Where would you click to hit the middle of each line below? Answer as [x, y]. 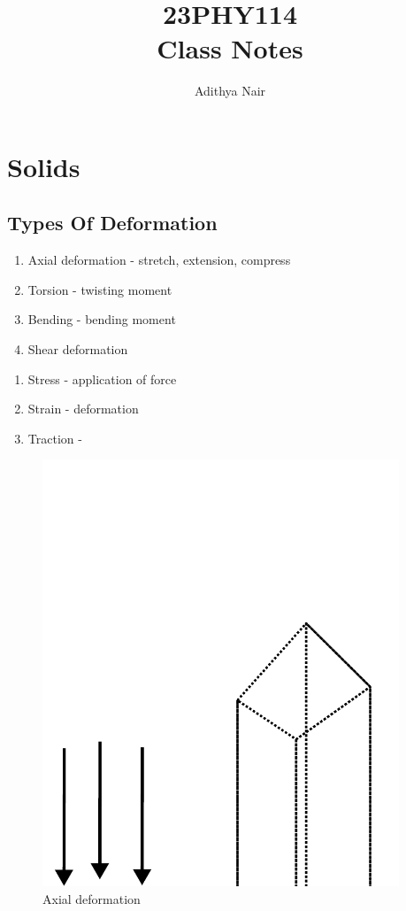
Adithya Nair [230, 91]
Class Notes [230, 48]
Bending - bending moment [102, 319]
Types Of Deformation [112, 223]
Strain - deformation [83, 409]
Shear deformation [78, 349]
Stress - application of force [102, 378]
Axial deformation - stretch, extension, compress [159, 260]
